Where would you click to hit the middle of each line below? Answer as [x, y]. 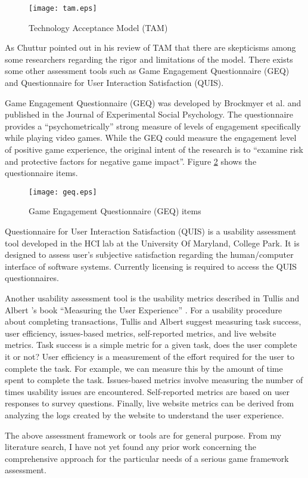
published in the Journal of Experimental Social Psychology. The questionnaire [149, 114]
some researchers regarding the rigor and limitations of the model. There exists [149, 59]
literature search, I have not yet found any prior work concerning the [130, 447]
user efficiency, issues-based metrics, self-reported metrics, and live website [141, 333]
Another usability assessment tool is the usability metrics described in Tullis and [152, 298]
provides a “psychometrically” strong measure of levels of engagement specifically [153, 126]
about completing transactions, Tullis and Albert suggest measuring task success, [153, 321]
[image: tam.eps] [63, 8]
